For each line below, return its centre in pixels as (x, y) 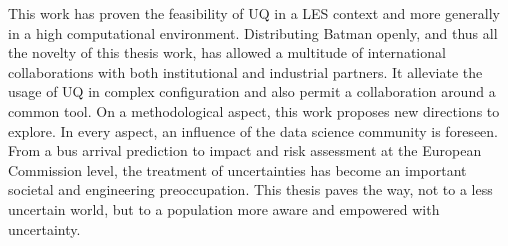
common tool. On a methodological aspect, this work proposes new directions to (254, 110)
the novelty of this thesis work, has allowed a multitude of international (227, 52)
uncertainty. (44, 228)
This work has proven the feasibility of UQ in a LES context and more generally (254, 13)
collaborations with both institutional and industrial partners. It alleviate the (245, 71)
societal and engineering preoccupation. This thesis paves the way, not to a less (250, 189)
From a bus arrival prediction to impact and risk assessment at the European (245, 150)
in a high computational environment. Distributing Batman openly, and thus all (253, 32)
